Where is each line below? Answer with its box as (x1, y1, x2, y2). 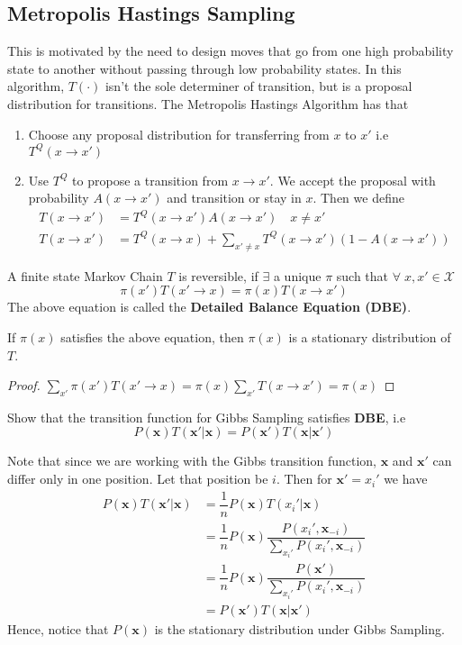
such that (336, 266, 389, 285)
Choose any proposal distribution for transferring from (28, 124, 330, 143)
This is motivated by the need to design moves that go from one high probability (7, 41, 454, 60)
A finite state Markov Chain (7, 266, 163, 285)
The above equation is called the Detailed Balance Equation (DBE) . (7, 297, 412, 316)
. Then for (276, 469, 332, 488)
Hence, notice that (7, 619, 109, 638)
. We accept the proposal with (269, 170, 436, 189)
